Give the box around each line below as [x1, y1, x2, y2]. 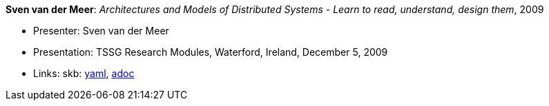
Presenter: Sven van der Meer [33, 25, 169, 36]
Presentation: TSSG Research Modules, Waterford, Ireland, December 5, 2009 [33, 46, 388, 58]
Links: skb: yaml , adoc [33, 67, 135, 79]
